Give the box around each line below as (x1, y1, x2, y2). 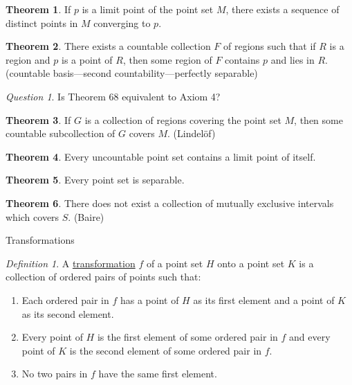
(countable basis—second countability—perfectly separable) (6, 66, 258, 80)
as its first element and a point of (193, 292, 335, 307)
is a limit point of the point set (82, 2, 214, 16)
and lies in (270, 52, 315, 66)
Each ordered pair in (21, 292, 109, 307)
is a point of (61, 52, 113, 66)
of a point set (146, 256, 203, 270)
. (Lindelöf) (167, 126, 216, 141)
